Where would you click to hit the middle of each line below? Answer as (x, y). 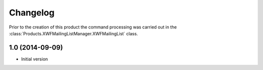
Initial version (35, 59)
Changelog (32, 13)
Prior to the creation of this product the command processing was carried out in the (93, 27)
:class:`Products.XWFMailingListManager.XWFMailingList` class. (74, 33)
